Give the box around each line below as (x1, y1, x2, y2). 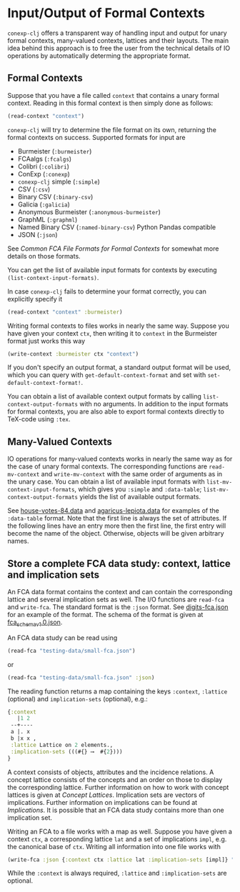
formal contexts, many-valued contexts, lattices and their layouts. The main (7, 36, 229, 44)
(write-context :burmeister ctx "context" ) (7, 350, 139, 358)
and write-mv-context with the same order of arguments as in (41, 470, 223, 478)
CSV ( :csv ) (17, 184, 51, 194)
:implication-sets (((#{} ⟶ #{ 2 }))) (10, 748, 123, 755)
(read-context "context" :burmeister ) (7, 309, 123, 316)
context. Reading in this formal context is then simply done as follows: (7, 99, 214, 107)
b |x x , (10, 735, 37, 742)
